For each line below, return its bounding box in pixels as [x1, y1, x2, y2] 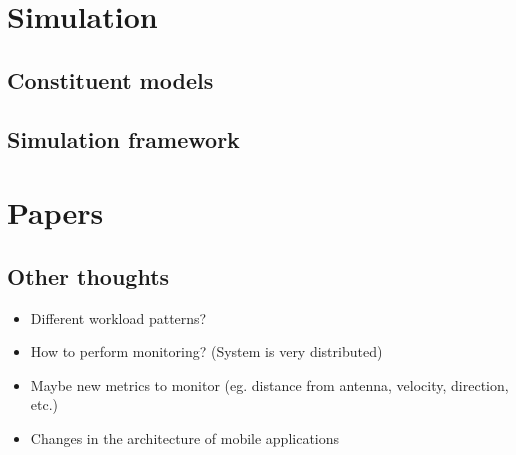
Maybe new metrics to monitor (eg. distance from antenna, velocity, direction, [30, 374, 509, 395]
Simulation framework [7, 123, 240, 154]
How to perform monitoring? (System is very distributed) [30, 341, 383, 362]
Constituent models [7, 64, 214, 95]
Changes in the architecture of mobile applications [30, 427, 340, 448]
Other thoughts [7, 260, 170, 291]
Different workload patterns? [30, 307, 207, 328]
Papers [7, 192, 104, 233]
